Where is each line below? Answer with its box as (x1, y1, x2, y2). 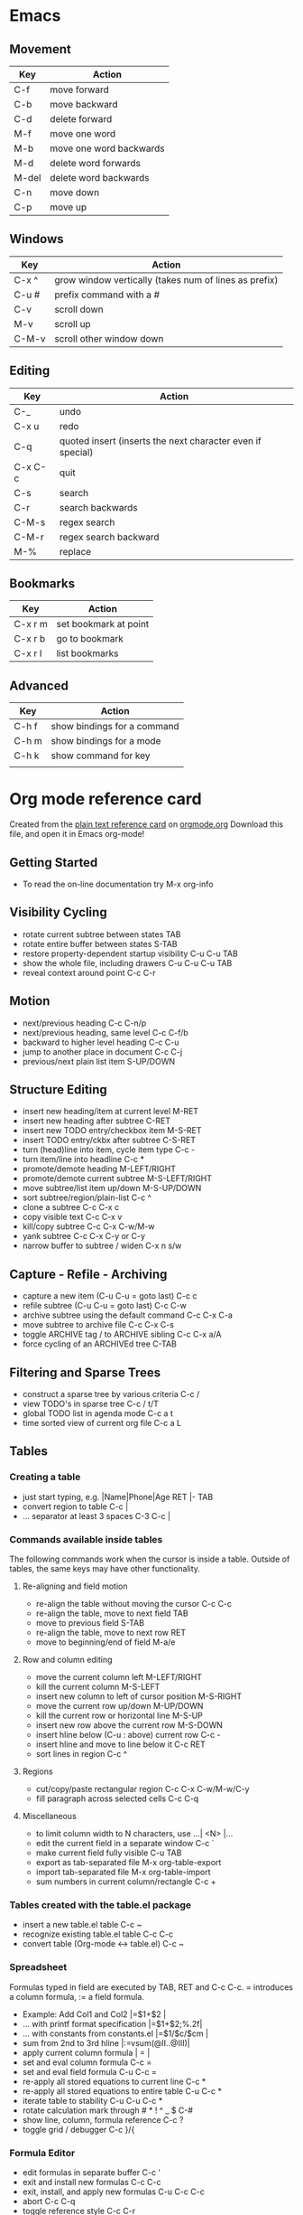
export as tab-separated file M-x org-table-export (35, 1857, 222, 1868)
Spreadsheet (9, 1961, 68, 1974)
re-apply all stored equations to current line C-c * (22, 2076, 207, 2087)
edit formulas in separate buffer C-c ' (22, 2166, 161, 2178)
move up (49, 201, 87, 213)
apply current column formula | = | (22, 2047, 151, 2058)
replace (59, 545, 92, 558)
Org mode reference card (9, 789, 202, 810)
